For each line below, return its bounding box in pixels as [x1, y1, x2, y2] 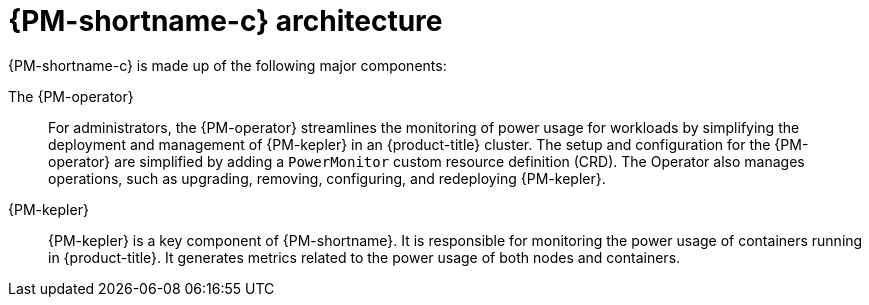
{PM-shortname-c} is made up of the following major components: [8, 56, 447, 74]
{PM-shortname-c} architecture [8, 4, 443, 38]
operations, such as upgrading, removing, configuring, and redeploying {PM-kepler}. [48, 169, 606, 187]
